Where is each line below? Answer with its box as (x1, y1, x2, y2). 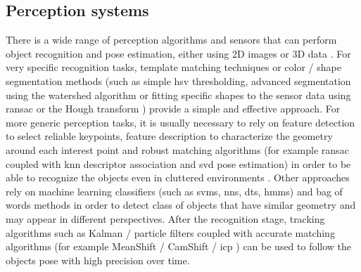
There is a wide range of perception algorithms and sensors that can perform (6, 32, 337, 47)
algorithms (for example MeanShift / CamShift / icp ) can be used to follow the (6, 239, 352, 254)
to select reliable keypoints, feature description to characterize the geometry (6, 129, 333, 143)
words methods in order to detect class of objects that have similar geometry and (6, 197, 356, 212)
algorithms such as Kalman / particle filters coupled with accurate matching (6, 225, 335, 240)
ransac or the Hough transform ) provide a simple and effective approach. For (6, 101, 341, 116)
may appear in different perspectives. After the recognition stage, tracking (6, 211, 325, 226)
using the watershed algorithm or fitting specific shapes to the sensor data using (6, 87, 351, 102)
